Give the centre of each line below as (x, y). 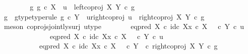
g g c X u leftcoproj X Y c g (82, 6)
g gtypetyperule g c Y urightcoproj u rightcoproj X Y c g (104, 16)
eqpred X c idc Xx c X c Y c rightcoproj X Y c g (128, 46)
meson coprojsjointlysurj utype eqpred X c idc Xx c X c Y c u (124, 26)
